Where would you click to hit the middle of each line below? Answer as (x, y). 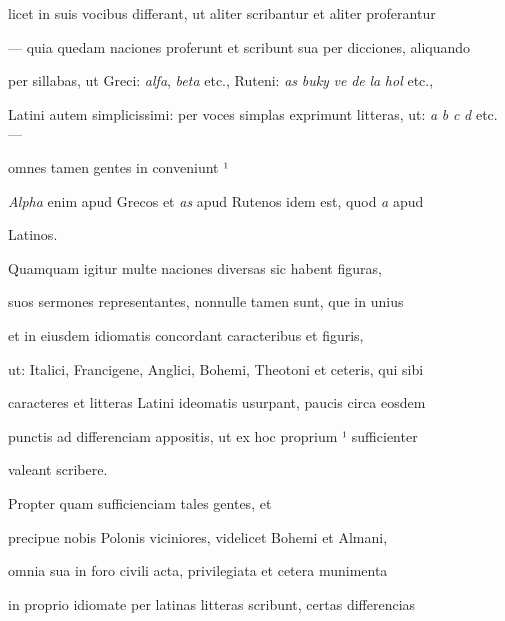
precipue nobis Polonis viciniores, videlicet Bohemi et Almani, (198, 536)
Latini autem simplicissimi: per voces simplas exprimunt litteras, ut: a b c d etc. (253, 113)
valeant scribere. (58, 469)
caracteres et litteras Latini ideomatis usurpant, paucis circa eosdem (217, 402)
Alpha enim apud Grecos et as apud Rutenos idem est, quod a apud (216, 200)
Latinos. (33, 234)
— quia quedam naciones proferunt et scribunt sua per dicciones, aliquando (239, 46)
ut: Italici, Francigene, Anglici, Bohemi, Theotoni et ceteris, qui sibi (216, 368)
